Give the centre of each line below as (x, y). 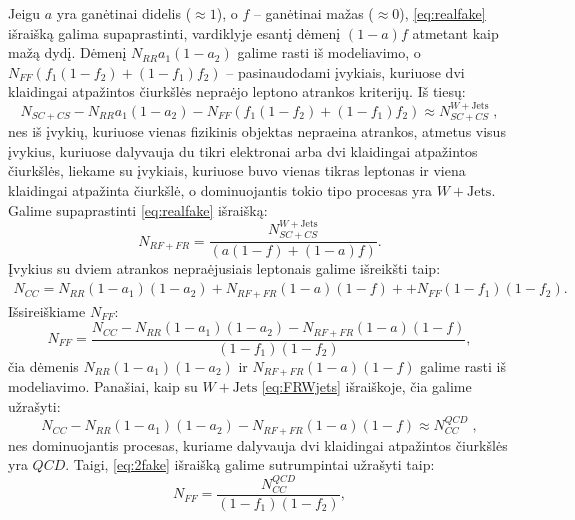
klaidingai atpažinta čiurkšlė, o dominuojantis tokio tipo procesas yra (220, 189)
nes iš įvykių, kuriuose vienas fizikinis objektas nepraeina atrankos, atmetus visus (257, 131)
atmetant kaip (455, 32)
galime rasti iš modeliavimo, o (329, 52)
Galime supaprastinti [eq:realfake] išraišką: (138, 209)
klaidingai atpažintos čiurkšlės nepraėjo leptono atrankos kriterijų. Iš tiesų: (237, 91)
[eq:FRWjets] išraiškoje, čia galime (366, 386)
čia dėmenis (43, 365)
